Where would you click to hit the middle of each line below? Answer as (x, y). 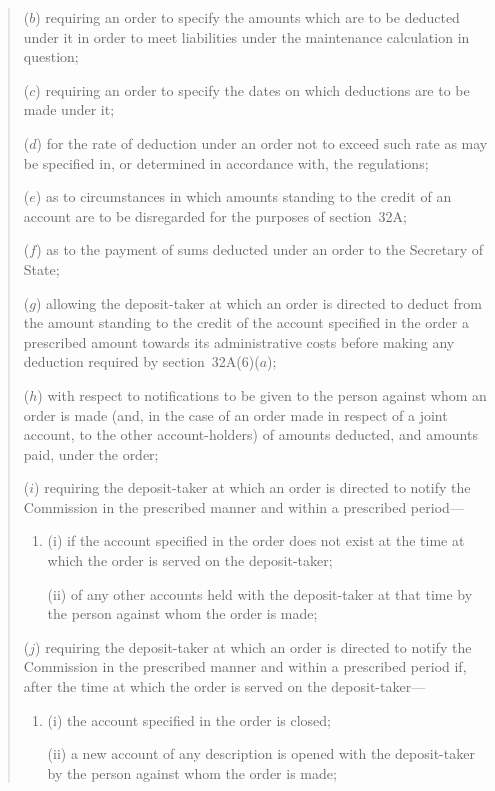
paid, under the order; (91, 453)
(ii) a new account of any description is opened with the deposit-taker (261, 753)
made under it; (69, 109)
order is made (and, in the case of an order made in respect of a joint (235, 414)
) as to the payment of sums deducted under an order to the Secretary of (259, 249)
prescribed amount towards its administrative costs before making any (239, 341)
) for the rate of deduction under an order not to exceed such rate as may (262, 142)
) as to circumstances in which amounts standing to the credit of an (243, 196)
